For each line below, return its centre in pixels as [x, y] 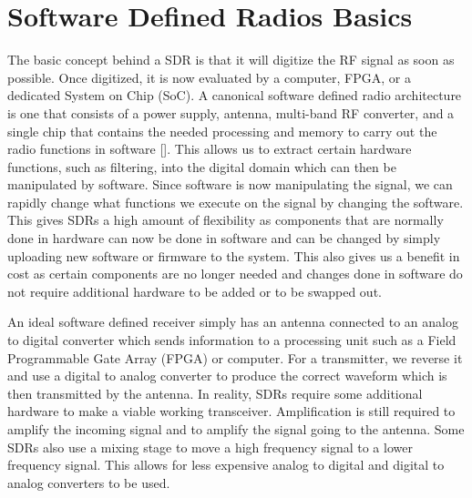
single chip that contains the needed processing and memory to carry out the [222, 131]
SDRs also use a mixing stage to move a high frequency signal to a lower [210, 447]
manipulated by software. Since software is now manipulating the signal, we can [230, 184]
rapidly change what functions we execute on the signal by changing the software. [236, 202]
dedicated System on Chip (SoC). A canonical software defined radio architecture [235, 95]
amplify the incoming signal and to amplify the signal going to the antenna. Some [236, 429]
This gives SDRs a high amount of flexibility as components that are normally [226, 220]
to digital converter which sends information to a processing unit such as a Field [232, 340]
